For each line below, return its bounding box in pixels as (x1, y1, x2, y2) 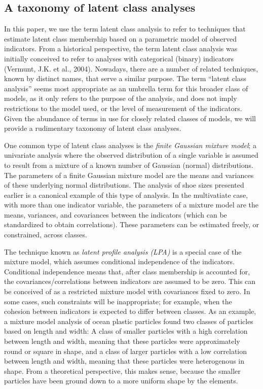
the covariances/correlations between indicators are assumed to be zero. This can (4, 276, 256, 287)
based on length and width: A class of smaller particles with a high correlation (4, 326, 248, 336)
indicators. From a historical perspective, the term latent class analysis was (4, 43, 238, 54)
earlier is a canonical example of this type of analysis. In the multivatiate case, (4, 189, 248, 200)
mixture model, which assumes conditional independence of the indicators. (4, 256, 235, 267)
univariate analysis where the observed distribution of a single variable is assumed (4, 150, 258, 160)
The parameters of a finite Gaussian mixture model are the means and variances (4, 169, 254, 180)
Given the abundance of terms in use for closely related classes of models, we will (4, 113, 256, 123)
